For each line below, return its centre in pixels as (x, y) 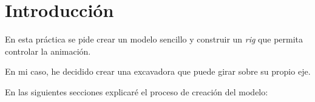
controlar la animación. (48, 51)
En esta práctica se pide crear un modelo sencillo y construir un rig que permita (154, 39)
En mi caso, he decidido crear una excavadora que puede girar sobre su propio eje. (158, 71)
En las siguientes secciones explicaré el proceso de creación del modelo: (137, 91)
